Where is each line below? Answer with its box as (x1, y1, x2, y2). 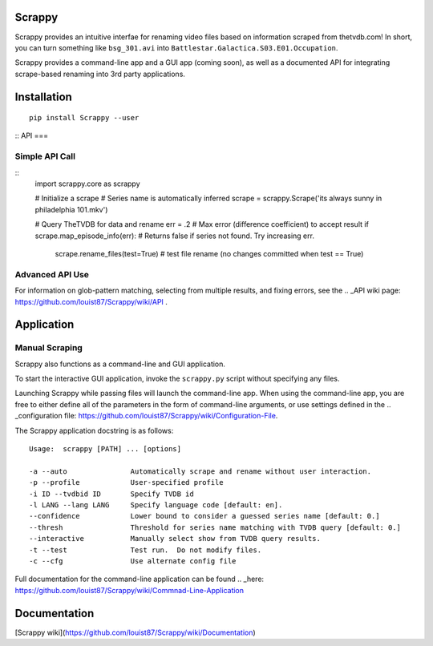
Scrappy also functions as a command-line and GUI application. (14, 359, 226, 369)
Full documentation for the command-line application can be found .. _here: (14, 574, 265, 584)
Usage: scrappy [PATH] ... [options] (29, 445, 182, 453)
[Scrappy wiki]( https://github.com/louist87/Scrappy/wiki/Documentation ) (14, 628, 256, 637)
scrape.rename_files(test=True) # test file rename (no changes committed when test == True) (55, 248, 364, 258)
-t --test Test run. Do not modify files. (29, 545, 262, 555)
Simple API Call (14, 151, 76, 162)
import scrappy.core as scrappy (34, 179, 140, 188)
